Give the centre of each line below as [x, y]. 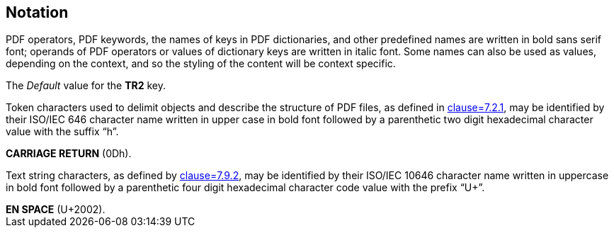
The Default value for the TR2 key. [86, 86]
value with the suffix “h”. [62, 132]
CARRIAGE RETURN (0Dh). [69, 154]
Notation [37, 12]
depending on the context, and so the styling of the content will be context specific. [201, 64]
